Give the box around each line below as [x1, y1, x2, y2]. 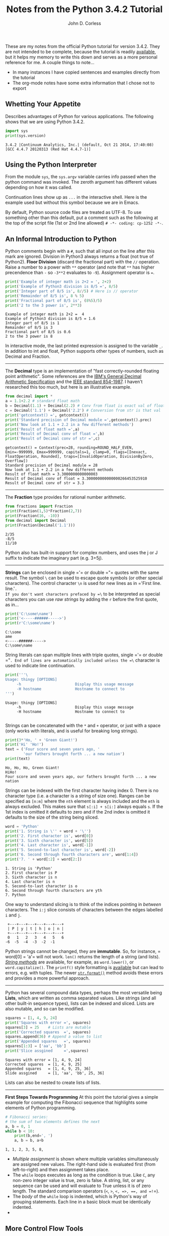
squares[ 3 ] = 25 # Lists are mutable [5, 1025, 92, 1030]
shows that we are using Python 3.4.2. [5, 119, 85, 125]
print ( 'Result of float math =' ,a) [5, 426, 80, 432]
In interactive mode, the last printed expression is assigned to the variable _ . [5, 343, 163, 349]
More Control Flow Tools [5, 1224, 83, 1232]
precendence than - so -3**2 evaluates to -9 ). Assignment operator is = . [5, 270, 155, 276]
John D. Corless [67, 20, 102, 26]
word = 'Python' [5, 824, 39, 829]
